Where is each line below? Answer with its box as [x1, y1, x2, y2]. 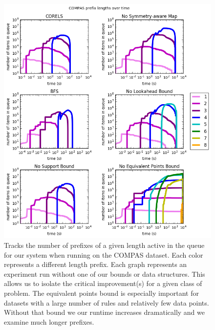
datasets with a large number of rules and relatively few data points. [4, 297, 209, 308]
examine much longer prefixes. [4, 316, 94, 327]
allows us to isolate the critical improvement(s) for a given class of [4, 278, 202, 288]
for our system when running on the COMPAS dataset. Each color [4, 249, 203, 260]
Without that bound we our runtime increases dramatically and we [4, 307, 205, 317]
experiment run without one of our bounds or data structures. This [4, 268, 205, 279]
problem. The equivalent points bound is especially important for [4, 287, 199, 298]
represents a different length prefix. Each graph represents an [4, 259, 187, 269]
